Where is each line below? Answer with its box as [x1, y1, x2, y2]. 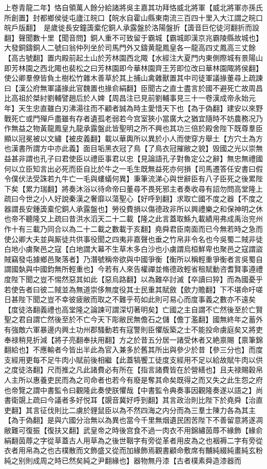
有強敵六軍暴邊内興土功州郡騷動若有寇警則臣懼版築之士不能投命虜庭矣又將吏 [4, 324, 263, 334]
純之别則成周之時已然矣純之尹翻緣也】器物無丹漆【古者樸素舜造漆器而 [4, 455, 241, 465]
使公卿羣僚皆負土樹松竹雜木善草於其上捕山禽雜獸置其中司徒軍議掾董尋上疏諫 [4, 72, 263, 83]
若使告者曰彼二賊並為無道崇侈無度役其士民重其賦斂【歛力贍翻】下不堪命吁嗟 [4, 284, 263, 294]
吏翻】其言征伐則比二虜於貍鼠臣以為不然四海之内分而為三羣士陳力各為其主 [4, 404, 256, 415]
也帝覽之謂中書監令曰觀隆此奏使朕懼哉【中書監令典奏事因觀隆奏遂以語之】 [4, 384, 256, 395]
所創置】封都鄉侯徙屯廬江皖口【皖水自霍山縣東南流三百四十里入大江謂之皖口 [4, 12, 263, 23]
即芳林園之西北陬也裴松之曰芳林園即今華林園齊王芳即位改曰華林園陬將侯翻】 [4, 62, 263, 73]
